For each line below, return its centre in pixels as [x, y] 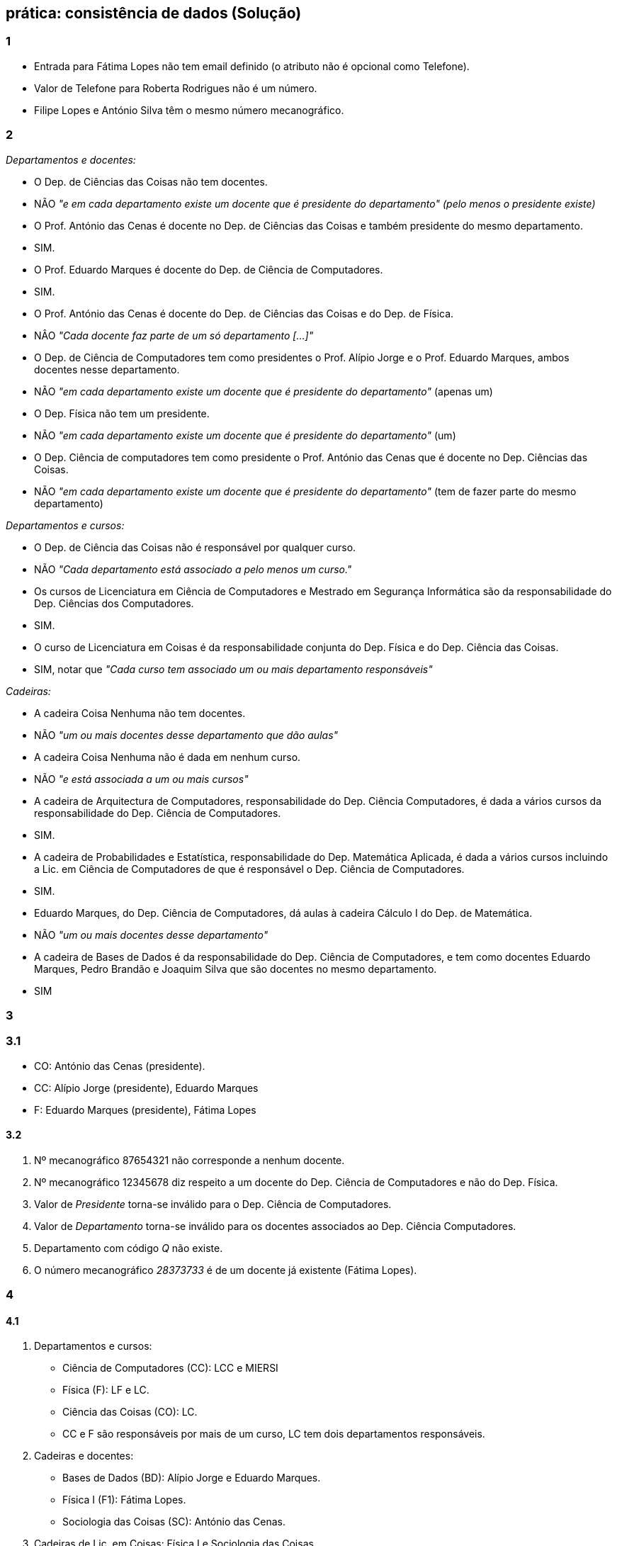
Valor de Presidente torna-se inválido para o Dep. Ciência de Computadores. [213, 1204]
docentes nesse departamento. [107, 369]
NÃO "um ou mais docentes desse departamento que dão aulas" [186, 735]
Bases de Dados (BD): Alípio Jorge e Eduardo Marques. [192, 1478]
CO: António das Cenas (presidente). [120, 1066]
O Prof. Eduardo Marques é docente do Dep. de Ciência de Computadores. [209, 269]
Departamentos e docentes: [71, 159]
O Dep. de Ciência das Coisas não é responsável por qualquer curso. [195, 547]
